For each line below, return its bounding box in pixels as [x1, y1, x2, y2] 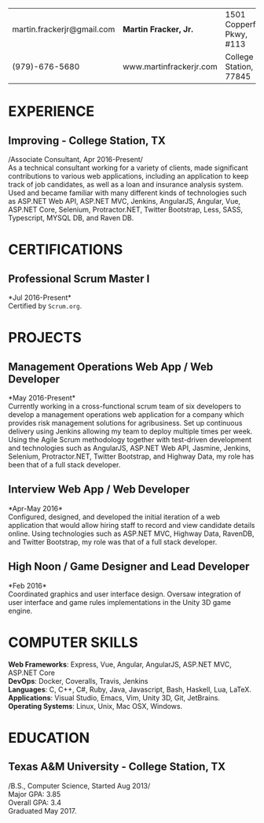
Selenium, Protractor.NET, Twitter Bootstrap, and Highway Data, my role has [8, 452, 255, 461]
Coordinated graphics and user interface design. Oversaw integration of [8, 589, 241, 599]
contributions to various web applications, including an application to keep [8, 172, 249, 180]
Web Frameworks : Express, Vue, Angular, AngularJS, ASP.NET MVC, [8, 659, 232, 669]
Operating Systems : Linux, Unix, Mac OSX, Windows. [8, 701, 183, 710]
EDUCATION [8, 729, 90, 747]
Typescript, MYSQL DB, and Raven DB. [8, 213, 134, 223]
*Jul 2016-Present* [8, 293, 72, 302]
